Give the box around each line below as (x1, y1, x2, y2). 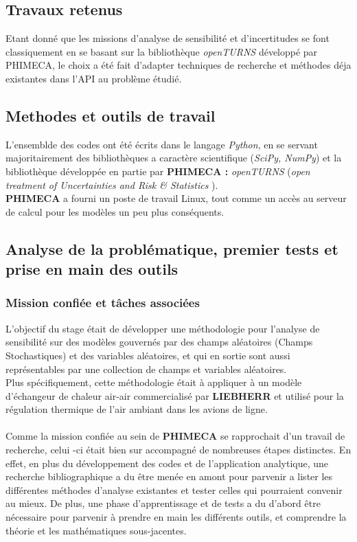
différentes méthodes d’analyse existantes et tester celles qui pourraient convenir (5, 482, 343, 497)
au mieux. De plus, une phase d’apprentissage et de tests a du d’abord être (5, 496, 321, 510)
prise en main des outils (5, 258, 178, 280)
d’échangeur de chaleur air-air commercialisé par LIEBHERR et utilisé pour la (5, 388, 344, 403)
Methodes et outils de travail (5, 104, 216, 126)
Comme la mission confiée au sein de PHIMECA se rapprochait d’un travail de (5, 429, 345, 443)
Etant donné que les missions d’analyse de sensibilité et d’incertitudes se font (5, 31, 330, 45)
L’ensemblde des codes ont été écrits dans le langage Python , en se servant (5, 137, 318, 151)
